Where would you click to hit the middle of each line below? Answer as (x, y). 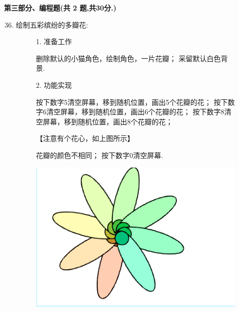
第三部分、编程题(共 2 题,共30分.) (60, 8)
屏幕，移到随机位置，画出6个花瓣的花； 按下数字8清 (146, 112)
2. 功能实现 (54, 85)
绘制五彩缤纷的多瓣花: (52, 24)
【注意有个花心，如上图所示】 (85, 138)
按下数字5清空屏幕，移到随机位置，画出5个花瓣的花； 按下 (132, 102)
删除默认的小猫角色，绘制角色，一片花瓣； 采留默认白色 (128, 58)
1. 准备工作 (54, 41)
